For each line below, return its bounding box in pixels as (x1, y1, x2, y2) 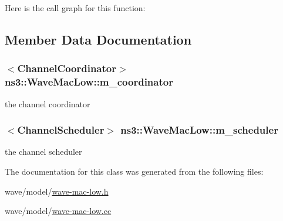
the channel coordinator (5, 97, 90, 110)
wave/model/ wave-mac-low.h (5, 185, 109, 197)
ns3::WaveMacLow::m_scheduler (120, 123, 278, 137)
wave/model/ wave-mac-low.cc (5, 205, 112, 217)
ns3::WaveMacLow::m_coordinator (5, 74, 173, 89)
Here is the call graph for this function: (5, 2, 146, 13)
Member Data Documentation (5, 30, 192, 48)
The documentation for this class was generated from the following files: (5, 165, 264, 177)
